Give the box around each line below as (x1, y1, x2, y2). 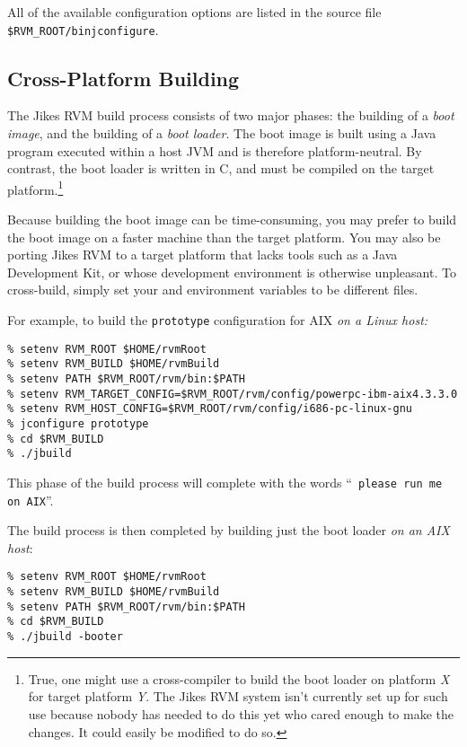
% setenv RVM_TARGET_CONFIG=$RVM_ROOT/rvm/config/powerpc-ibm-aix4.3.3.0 (7, 387, 458, 400)
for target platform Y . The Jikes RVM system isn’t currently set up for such (28, 687, 448, 706)
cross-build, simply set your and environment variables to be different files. (7, 280, 419, 299)
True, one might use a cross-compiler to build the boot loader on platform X (28, 669, 450, 688)
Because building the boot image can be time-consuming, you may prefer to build (7, 210, 457, 229)
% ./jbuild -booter (7, 630, 123, 644)
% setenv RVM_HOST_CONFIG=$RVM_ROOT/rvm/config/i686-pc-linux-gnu (7, 402, 413, 416)
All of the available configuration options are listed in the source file (7, 3, 382, 21)
